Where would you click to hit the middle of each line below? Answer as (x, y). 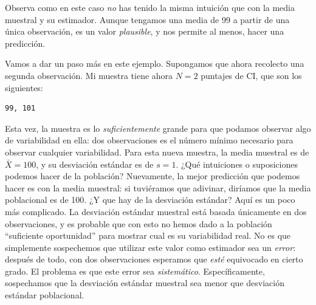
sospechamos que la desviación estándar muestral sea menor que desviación (145, 283)
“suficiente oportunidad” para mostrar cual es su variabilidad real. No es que (148, 235)
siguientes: (24, 87)
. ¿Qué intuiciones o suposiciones (237, 164)
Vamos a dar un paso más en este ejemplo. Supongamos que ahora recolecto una (155, 63)
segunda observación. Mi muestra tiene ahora (89, 75)
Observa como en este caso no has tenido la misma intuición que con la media (150, 7)
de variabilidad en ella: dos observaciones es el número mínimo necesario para (149, 140)
